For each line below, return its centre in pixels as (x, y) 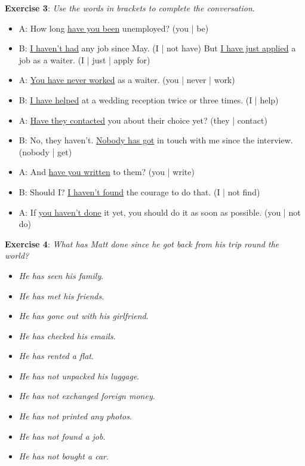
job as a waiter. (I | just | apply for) (84, 59)
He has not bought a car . (64, 456)
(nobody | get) (45, 151)
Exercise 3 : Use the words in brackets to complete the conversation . (130, 8)
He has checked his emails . (67, 335)
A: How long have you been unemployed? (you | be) (114, 28)
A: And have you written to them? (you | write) (107, 172)
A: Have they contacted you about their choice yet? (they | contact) (143, 120)
